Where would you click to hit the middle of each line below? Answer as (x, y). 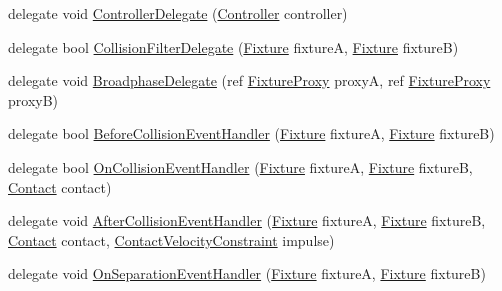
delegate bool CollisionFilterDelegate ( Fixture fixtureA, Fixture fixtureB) (233, 46)
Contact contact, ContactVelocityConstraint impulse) (171, 239)
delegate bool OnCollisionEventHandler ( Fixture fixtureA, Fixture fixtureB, (240, 166)
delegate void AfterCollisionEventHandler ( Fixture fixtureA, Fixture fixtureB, (247, 220)
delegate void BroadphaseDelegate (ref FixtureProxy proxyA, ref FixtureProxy (249, 80)
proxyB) (33, 99)
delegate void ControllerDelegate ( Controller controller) (178, 13)
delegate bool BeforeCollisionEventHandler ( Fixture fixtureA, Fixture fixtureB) (251, 133)
